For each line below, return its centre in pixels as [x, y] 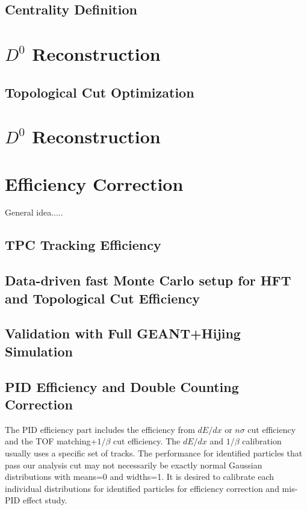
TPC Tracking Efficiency [83, 245]
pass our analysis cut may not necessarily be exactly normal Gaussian [134, 465]
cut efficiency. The [147, 441]
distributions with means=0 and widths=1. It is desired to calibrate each [140, 477]
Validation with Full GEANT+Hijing [123, 333]
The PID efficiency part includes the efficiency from [100, 429]
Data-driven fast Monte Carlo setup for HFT [148, 280]
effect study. [45, 500]
